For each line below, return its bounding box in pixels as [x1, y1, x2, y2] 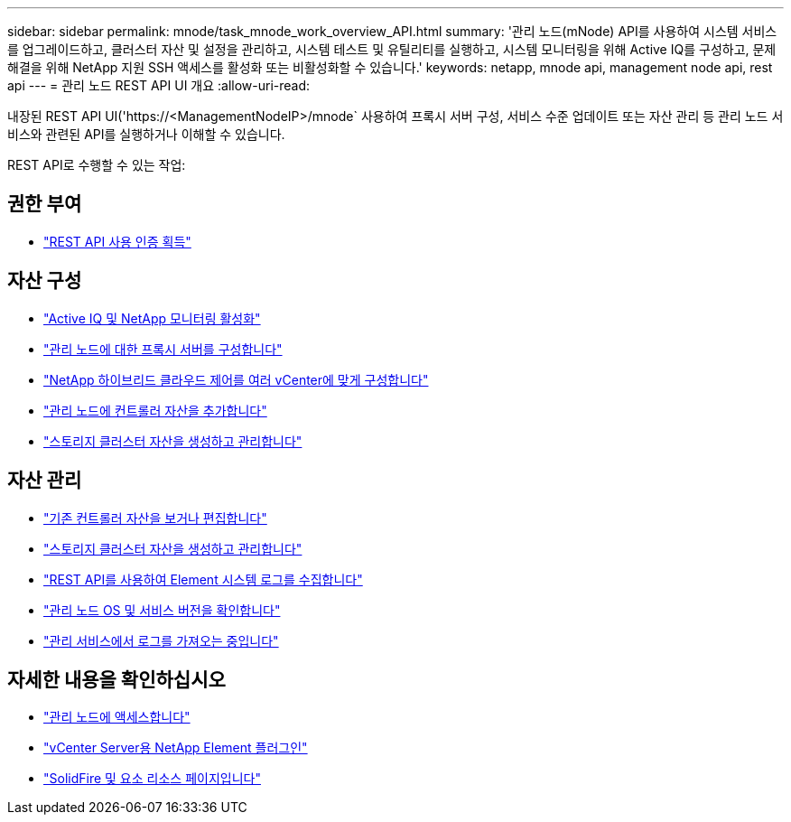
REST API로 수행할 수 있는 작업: [7, 157, 186, 173]
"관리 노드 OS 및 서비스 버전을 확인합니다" [43, 602, 281, 618]
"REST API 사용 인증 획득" [43, 233, 191, 249]
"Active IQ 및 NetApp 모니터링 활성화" [43, 310, 261, 326]
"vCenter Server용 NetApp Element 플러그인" [43, 740, 308, 756]
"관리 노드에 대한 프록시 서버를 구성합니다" [43, 341, 283, 357]
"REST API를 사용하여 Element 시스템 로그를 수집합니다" [43, 571, 363, 587]
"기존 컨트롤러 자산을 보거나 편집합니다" [43, 509, 267, 526]
